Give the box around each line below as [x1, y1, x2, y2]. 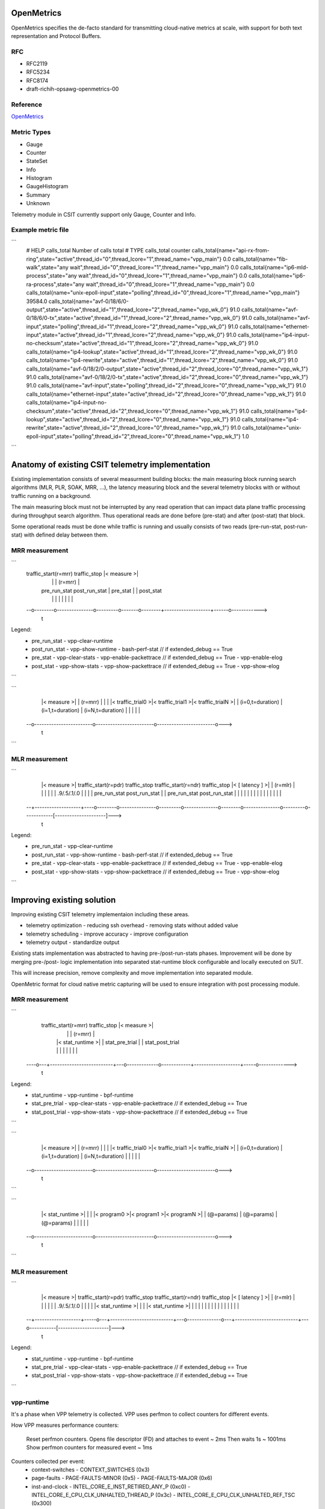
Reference [11, 100, 42, 109]
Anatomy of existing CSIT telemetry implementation [11, 459, 211, 470]
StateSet [26, 158, 48, 165]
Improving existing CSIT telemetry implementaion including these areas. [11, 910, 190, 917]
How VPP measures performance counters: [11, 1421, 119, 1429]
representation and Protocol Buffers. [11, 32, 102, 39]
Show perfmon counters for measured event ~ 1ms [26, 1444, 153, 1451]
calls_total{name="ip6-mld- [240, 263, 309, 271]
